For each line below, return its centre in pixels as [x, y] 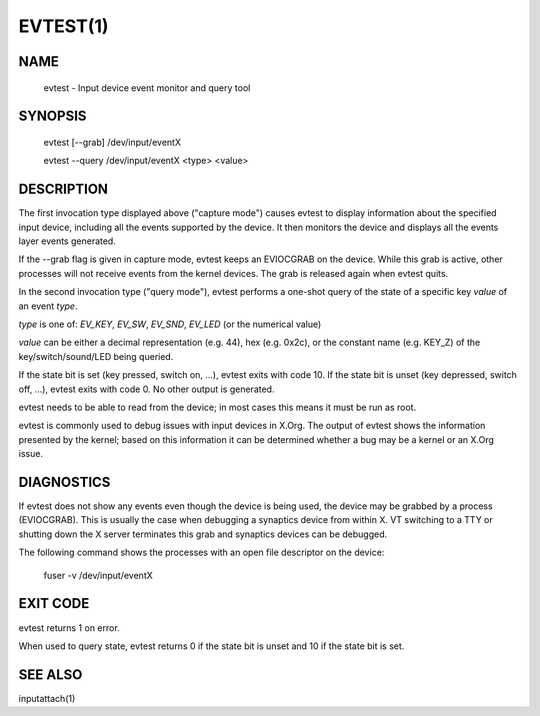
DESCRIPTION [63, 189]
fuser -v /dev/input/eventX [98, 575]
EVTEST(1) [63, 26]
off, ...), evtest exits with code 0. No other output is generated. [146, 389]
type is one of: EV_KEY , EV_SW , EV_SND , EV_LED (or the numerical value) [170, 324]
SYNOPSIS [52, 116]
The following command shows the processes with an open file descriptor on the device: [201, 552]
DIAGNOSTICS [64, 481]
